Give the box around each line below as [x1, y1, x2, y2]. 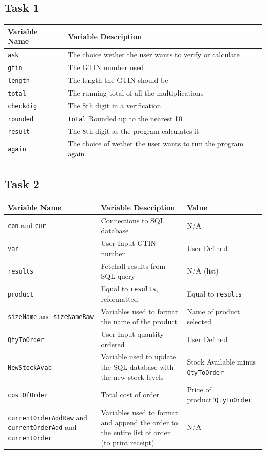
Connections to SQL [101, 215, 165, 225]
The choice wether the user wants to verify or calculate [68, 49, 240, 60]
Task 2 [4, 175, 39, 191]
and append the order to [101, 417, 178, 427]
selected [187, 316, 211, 327]
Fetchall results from [101, 260, 166, 271]
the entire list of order [101, 427, 170, 438]
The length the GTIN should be [68, 74, 168, 85]
